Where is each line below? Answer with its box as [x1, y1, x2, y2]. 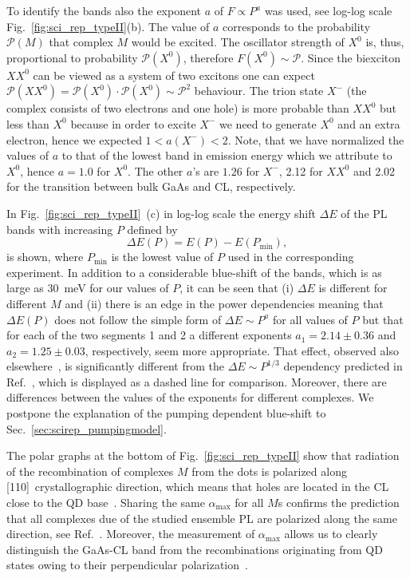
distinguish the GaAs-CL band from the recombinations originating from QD [6, 540, 383, 557]
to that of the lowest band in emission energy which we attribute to [61, 147, 392, 164]
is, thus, [365, 34, 404, 50]
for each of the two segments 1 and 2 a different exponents [6, 327, 292, 343]
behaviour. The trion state [194, 82, 324, 99]
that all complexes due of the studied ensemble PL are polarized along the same [6, 509, 397, 526]
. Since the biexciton [301, 49, 401, 65]
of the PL [341, 204, 388, 221]
